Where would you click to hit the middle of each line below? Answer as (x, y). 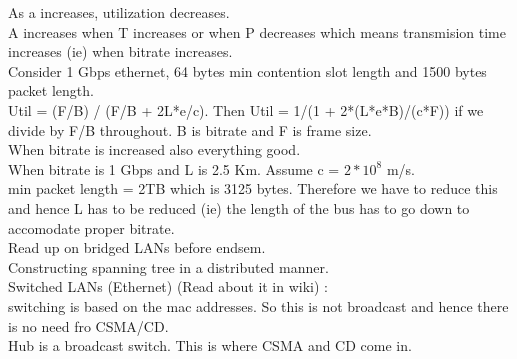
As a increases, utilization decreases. (119, 12)
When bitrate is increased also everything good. (154, 149)
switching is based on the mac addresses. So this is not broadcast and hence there (258, 305)
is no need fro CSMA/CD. (88, 325)
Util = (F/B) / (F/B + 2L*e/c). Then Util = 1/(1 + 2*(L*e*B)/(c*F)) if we (246, 109)
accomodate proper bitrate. (91, 227)
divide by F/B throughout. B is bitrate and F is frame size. (190, 129)
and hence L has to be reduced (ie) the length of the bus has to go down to (239, 207)
